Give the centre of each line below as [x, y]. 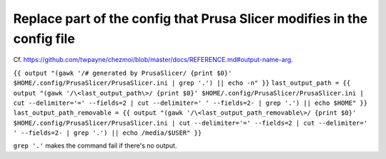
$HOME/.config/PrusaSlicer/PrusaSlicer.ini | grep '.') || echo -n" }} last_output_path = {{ [182, 83]
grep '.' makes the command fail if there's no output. [95, 145]
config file [44, 39]
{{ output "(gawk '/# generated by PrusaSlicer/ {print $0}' [123, 73]
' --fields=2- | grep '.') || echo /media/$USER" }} [108, 133]
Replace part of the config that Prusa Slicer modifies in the [190, 19]
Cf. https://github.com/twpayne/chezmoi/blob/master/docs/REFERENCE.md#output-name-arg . [153, 60]
